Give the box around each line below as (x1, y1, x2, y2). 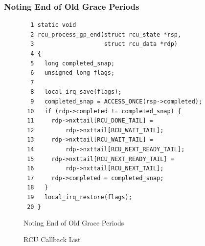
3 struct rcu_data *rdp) (30, 41, 178, 48)
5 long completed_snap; (30, 60, 115, 67)
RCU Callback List (23, 234, 81, 244)
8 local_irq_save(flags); (30, 88, 122, 96)
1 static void (30, 21, 76, 29)
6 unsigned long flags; (30, 69, 115, 77)
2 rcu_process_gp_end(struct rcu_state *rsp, (30, 31, 182, 38)
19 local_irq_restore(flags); (27, 193, 132, 201)
